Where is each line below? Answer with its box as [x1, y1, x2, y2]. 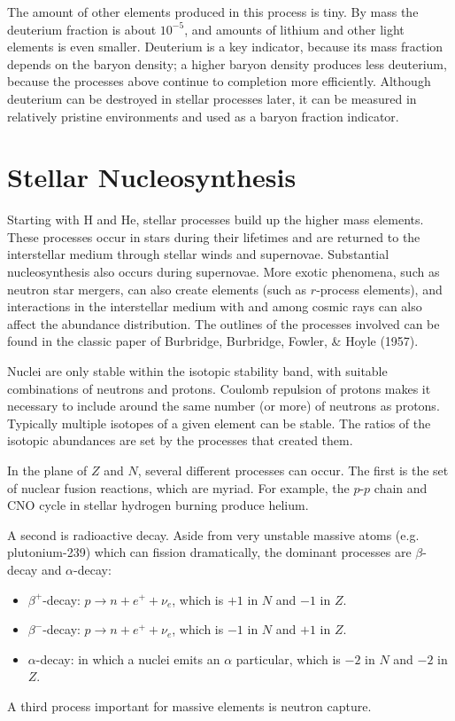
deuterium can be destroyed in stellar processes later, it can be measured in [7, 89, 417, 107]
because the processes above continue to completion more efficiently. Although [7, 72, 431, 90]
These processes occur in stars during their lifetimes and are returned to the [7, 227, 420, 246]
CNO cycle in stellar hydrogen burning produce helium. [7, 496, 309, 514]
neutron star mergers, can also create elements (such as [7, 279, 307, 298]
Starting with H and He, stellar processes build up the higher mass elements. [7, 210, 424, 229]
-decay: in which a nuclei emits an [35, 649, 220, 668]
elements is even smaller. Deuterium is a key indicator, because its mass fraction [7, 37, 443, 56]
